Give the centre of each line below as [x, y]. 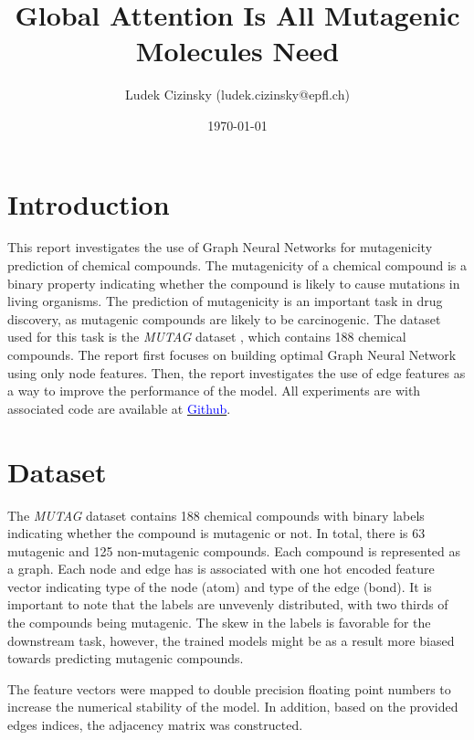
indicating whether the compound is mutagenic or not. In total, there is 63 [216, 533]
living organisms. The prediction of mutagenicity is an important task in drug [225, 301]
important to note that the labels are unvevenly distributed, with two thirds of [228, 604]
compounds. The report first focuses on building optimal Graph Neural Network [232, 354]
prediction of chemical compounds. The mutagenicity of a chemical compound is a [237, 265]
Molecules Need [237, 51]
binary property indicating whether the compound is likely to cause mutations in [234, 283]
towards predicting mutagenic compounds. [126, 658]
